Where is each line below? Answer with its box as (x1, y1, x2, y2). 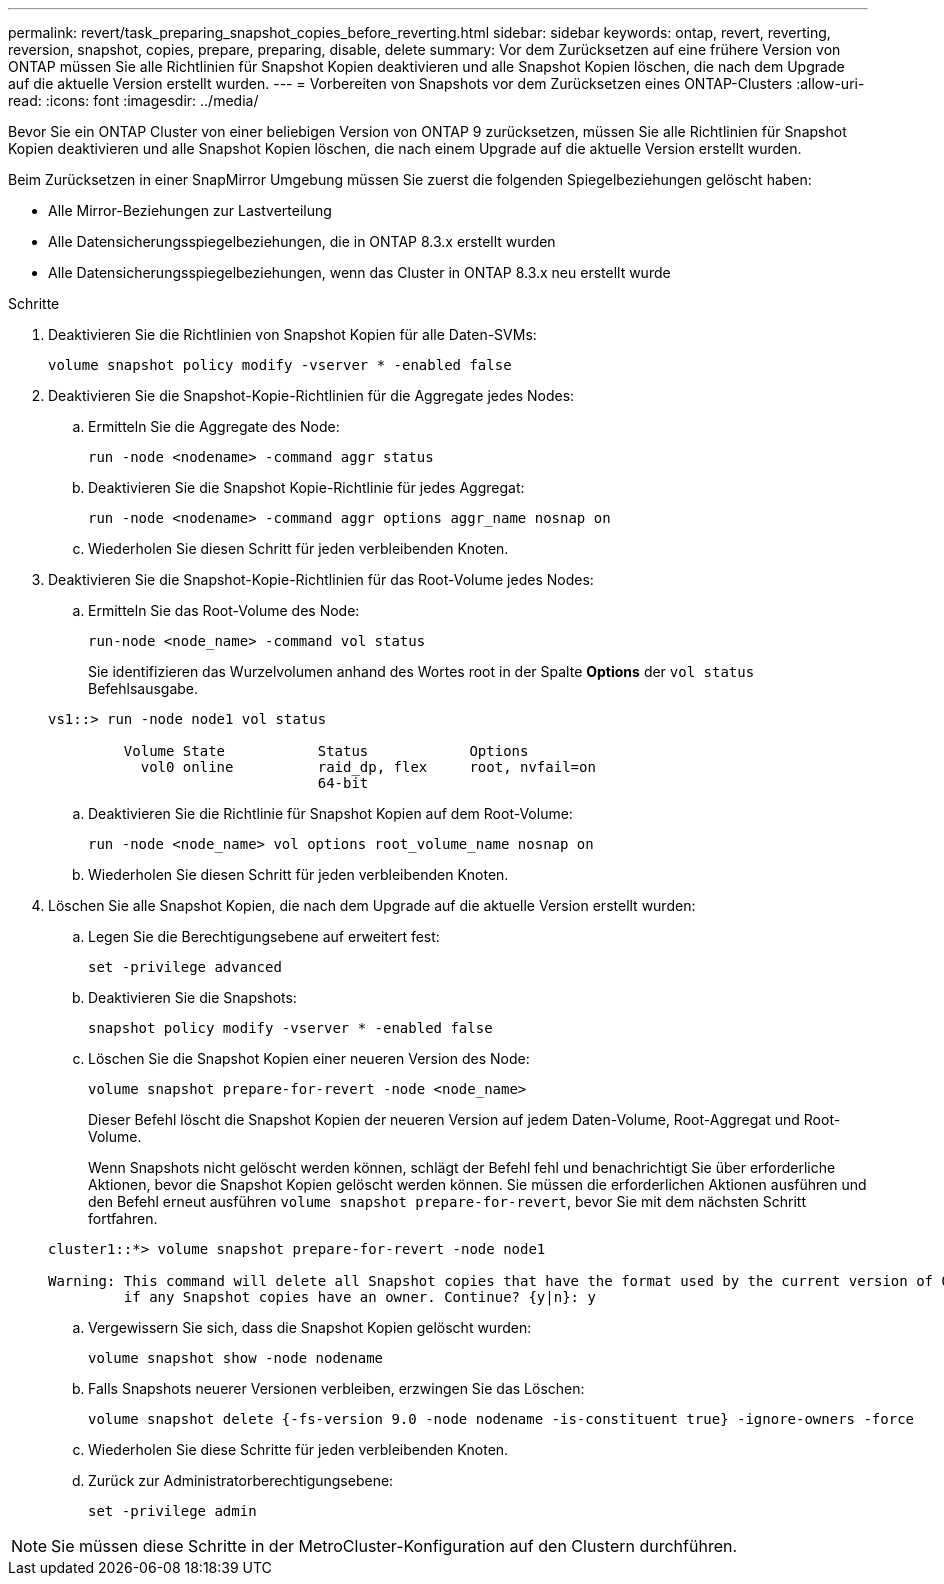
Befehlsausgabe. (88, 680, 199, 697)
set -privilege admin (88, 1503, 257, 1519)
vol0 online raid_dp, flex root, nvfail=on (140, 759, 596, 775)
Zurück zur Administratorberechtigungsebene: (88, 1472, 394, 1489)
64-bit (317, 775, 369, 791)
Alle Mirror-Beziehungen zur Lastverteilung (48, 202, 332, 219)
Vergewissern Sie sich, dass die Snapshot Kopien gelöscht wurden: (88, 1319, 532, 1336)
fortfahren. (88, 1210, 158, 1227)
